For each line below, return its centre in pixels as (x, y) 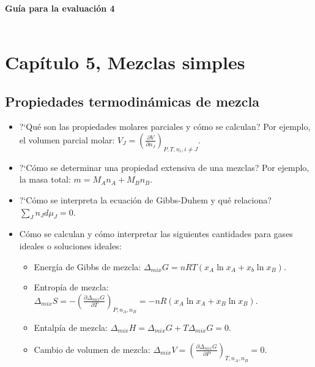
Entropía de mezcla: (71, 287)
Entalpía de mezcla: (71, 327)
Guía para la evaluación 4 (60, 8)
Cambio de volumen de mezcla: (92, 349)
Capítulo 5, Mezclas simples (125, 62)
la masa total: (45, 179)
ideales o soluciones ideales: (70, 245)
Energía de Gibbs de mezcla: (87, 266)
